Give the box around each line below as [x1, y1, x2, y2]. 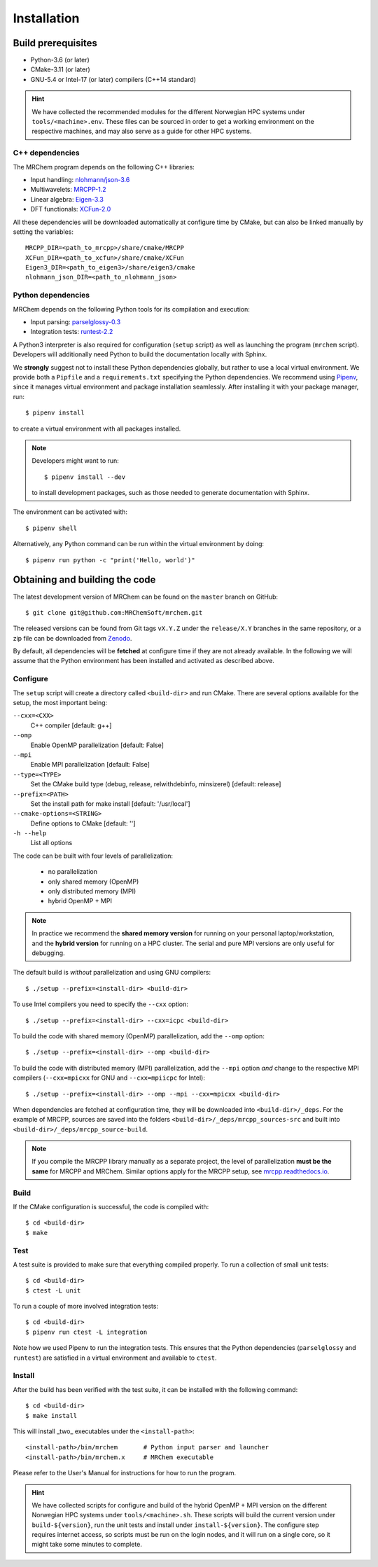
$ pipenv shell [25, 524, 78, 532]
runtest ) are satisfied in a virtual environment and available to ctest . [13, 1353, 217, 1362]
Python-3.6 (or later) [30, 56, 90, 64]
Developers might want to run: [31, 457, 119, 465]
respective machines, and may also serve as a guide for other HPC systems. [31, 127, 252, 136]
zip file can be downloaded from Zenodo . [13, 634, 132, 642]
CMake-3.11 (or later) [30, 65, 90, 74]
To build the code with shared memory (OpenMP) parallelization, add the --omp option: [13, 1031, 265, 1040]
